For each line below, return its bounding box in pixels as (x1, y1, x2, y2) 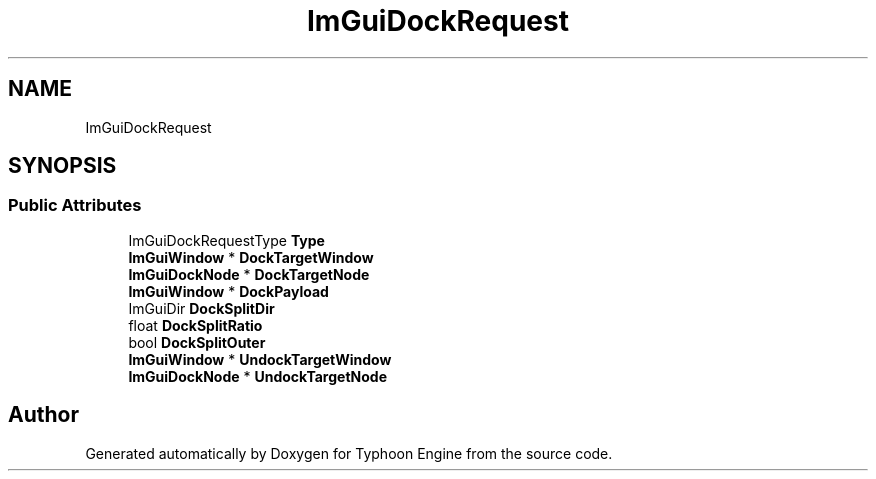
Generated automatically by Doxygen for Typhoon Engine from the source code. (85, 444, 613, 462)
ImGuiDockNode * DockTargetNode (128, 265, 370, 283)
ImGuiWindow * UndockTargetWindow (128, 350, 392, 368)
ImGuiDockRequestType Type (128, 231, 325, 249)
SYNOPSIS (8, 153, 117, 179)
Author (8, 402, 79, 428)
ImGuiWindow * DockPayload (128, 282, 329, 300)
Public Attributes (8, 195, 142, 216)
